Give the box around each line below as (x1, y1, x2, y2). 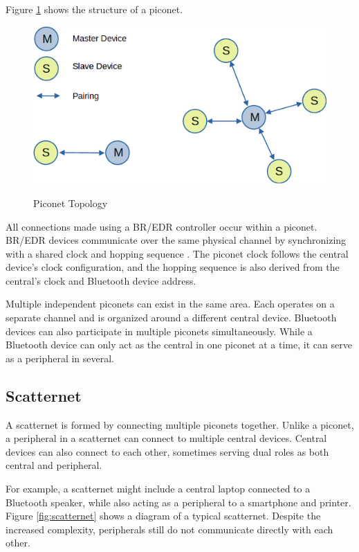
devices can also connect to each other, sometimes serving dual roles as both (6, 444, 329, 458)
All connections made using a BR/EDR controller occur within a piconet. (6, 219, 317, 233)
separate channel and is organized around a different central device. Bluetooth (6, 310, 337, 325)
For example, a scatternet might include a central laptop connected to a (6, 481, 311, 496)
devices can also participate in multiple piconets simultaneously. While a (6, 323, 313, 338)
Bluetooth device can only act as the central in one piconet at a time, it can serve (6, 337, 352, 352)
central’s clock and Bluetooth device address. (6, 273, 196, 287)
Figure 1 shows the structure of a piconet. (6, 2, 183, 16)
